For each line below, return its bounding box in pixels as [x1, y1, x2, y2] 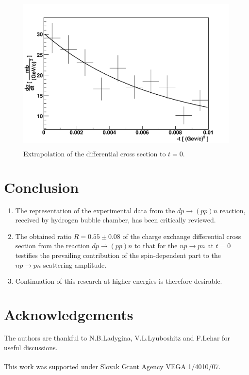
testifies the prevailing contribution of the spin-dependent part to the [15, 250, 221, 260]
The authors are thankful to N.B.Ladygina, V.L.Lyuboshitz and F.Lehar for [4, 332, 230, 342]
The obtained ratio [15, 231, 71, 241]
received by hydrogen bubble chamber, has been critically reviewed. [15, 215, 216, 225]
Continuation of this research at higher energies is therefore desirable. [15, 276, 222, 286]
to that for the [134, 240, 178, 251]
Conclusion [4, 177, 79, 197]
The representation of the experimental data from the [15, 205, 175, 215]
